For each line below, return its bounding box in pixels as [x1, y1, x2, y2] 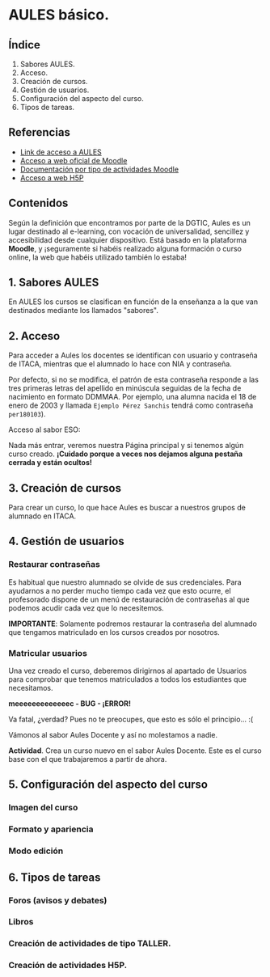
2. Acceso [8, 329, 61, 343]
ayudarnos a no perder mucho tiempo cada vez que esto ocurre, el [8, 586, 232, 595]
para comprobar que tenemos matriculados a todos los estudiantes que [8, 675, 247, 684]
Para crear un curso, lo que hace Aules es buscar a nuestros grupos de [8, 503, 247, 513]
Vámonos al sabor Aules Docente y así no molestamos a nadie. [8, 730, 218, 740]
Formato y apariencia [8, 823, 94, 835]
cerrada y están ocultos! [8, 458, 93, 467]
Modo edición [8, 845, 64, 856]
